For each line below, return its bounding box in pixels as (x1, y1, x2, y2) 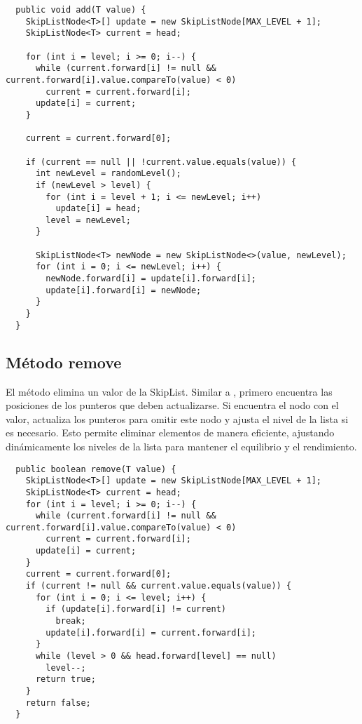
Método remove (6, 351, 122, 373)
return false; (25, 697, 91, 708)
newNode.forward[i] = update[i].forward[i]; (46, 274, 256, 284)
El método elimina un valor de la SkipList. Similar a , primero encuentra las (6, 384, 333, 398)
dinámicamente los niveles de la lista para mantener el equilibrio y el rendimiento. (6, 438, 357, 453)
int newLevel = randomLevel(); (35, 168, 181, 179)
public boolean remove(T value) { (15, 464, 176, 474)
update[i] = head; (55, 203, 141, 214)
